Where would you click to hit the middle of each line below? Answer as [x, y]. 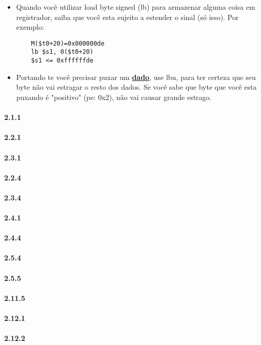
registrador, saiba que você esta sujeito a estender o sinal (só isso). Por [127, 17]
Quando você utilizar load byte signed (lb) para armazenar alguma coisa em [136, 7]
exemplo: [30, 27]
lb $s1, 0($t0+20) [62, 52]
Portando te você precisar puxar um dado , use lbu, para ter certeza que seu [136, 77]
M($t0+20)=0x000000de [68, 43]
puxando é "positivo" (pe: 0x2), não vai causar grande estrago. [114, 97]
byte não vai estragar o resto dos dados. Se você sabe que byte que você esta [136, 87]
